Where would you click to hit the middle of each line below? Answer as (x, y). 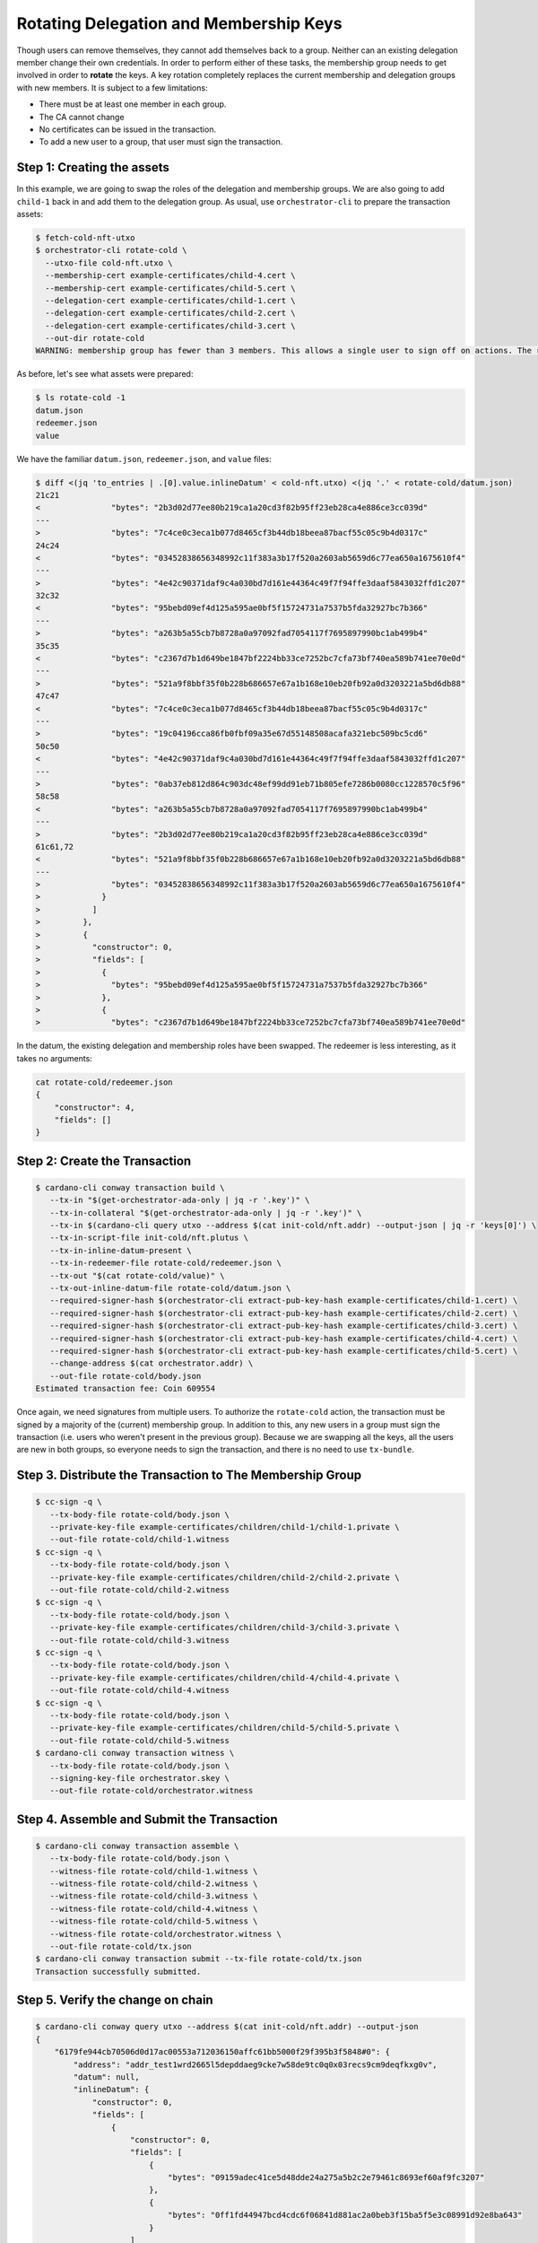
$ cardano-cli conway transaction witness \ (135, 1753)
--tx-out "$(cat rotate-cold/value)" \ (137, 1275)
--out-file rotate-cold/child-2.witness (140, 1590)
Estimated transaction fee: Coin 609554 (125, 1389)
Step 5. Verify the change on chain (115, 2000)
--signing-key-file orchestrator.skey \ (140, 1778)
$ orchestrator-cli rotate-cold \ (111, 250)
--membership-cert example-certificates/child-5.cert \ (170, 288)
